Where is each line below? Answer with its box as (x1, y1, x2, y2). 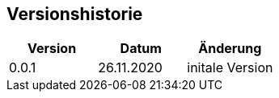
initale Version (187, 59, 273, 76)
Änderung (198, 40, 262, 57)
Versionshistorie (6, 4, 143, 24)
